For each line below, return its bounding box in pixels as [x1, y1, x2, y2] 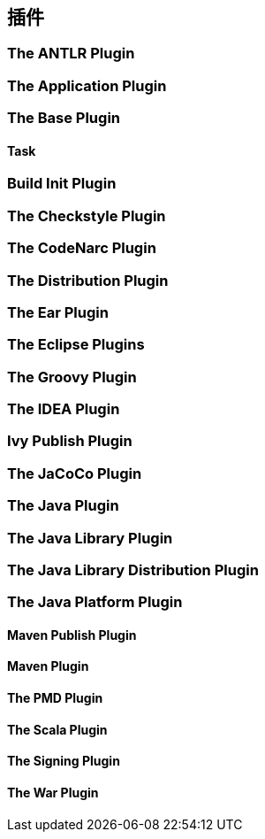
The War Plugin [7, 784, 99, 800]
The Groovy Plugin [7, 367, 137, 386]
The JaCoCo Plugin [7, 464, 142, 482]
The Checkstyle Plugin [7, 206, 166, 225]
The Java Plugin [7, 496, 119, 515]
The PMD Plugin [7, 690, 103, 706]
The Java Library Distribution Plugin [7, 560, 259, 579]
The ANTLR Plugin [7, 44, 135, 63]
